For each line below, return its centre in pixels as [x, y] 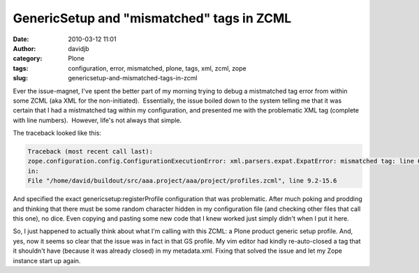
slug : [20, 78]
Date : [21, 39]
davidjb [79, 48]
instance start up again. [47, 260]
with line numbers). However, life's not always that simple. [97, 120]
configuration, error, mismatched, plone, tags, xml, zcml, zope [157, 68]
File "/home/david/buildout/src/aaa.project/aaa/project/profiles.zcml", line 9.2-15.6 [182, 181]
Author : [24, 48]
